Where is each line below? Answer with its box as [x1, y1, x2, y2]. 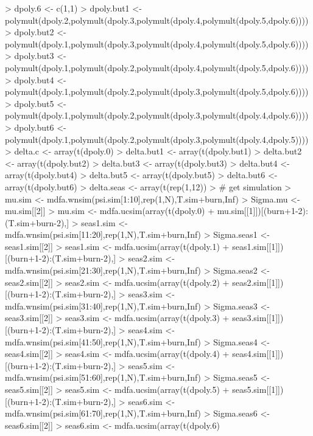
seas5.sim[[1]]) [232, 383, 284, 395]
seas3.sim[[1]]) [232, 311, 284, 324]
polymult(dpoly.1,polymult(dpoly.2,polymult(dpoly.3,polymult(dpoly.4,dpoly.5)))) [5, 133, 309, 145]
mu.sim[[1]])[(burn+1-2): [217, 204, 308, 217]
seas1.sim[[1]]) [232, 240, 284, 252]
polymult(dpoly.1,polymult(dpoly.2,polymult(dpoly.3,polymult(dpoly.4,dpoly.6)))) [5, 109, 309, 122]
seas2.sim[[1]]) [232, 275, 284, 288]
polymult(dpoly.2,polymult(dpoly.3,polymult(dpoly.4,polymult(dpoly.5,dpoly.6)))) [5, 13, 309, 26]
